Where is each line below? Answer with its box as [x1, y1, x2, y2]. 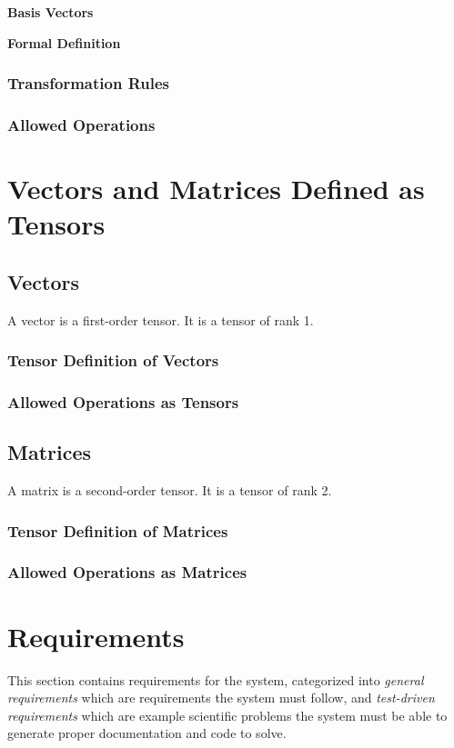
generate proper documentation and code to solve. [7, 723, 287, 743]
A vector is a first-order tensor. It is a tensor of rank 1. [7, 310, 314, 329]
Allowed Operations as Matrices [7, 561, 247, 583]
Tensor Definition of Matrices [7, 519, 228, 542]
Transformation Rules [7, 72, 169, 95]
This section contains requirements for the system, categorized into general [7, 670, 424, 689]
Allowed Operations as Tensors [7, 391, 239, 413]
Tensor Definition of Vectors [7, 349, 219, 372]
